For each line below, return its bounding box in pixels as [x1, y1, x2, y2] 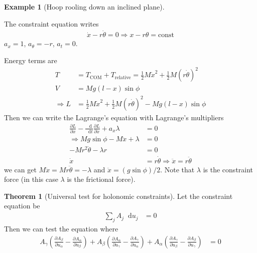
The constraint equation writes [4, 18, 99, 29]
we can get [4, 164, 37, 174]
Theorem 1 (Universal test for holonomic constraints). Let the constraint [4, 190, 233, 201]
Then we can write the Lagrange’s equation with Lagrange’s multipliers [4, 112, 224, 122]
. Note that [160, 164, 195, 174]
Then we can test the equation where [4, 223, 118, 233]
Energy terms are [4, 55, 57, 66]
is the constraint [203, 164, 253, 174]
